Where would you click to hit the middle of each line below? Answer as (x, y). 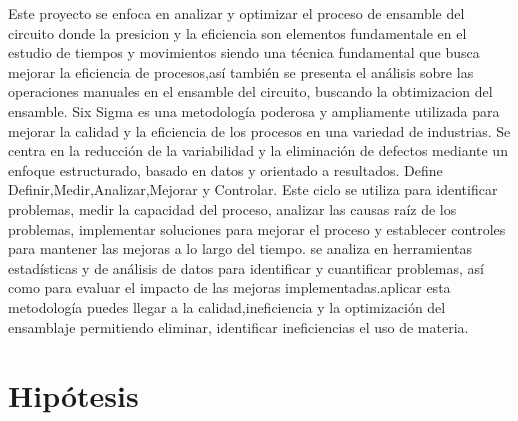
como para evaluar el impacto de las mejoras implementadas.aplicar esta (229, 287)
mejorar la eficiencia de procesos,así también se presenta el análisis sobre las (241, 71)
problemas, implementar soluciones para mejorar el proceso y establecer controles (257, 228)
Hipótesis (73, 395)
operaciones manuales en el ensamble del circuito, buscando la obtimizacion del (250, 91)
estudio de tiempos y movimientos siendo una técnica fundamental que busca (244, 52)
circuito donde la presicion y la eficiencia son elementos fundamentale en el (237, 32)
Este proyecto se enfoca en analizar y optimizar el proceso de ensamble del (236, 13)
